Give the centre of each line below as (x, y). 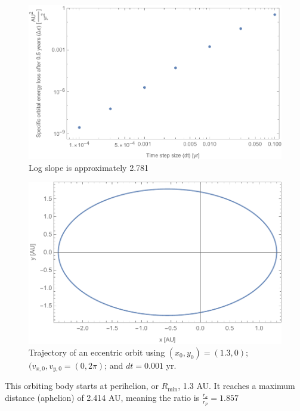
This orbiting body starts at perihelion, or (82, 386)
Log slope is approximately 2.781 (89, 167)
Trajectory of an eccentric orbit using (97, 352)
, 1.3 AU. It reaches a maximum (236, 386)
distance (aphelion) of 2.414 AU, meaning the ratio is (102, 397)
